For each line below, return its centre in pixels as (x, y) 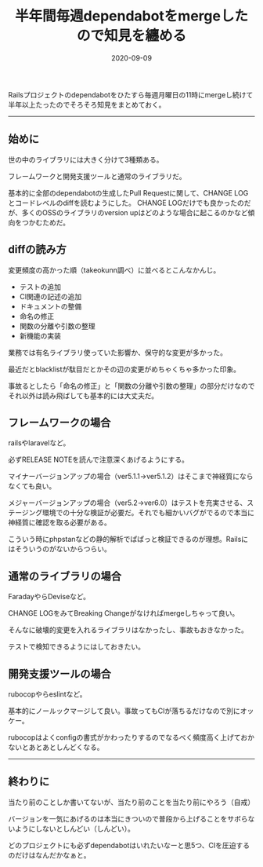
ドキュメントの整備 (50, 306)
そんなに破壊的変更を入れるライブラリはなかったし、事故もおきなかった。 (128, 630)
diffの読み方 (37, 249)
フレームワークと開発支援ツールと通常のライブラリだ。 (97, 176)
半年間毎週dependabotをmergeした (131, 16)
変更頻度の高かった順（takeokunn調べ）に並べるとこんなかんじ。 (114, 270)
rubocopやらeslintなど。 (47, 694)
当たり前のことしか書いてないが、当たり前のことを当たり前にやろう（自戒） (131, 802)
